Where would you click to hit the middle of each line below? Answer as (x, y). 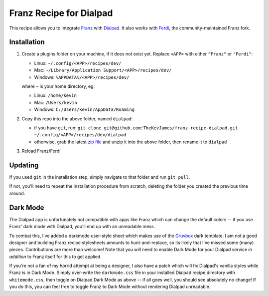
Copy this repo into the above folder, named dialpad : (77, 119)
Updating (24, 165)
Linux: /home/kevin (56, 95)
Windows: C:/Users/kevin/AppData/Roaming (84, 109)
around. (17, 193)
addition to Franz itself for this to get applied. (55, 257)
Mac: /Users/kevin (56, 102)
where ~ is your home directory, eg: (58, 86)
